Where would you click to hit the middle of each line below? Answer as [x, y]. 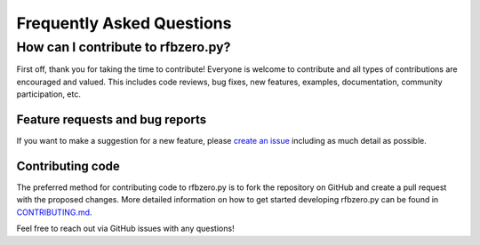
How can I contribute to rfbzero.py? [124, 47]
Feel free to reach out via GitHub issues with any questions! [125, 229]
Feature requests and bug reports [112, 119]
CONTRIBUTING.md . [54, 212]
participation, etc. [49, 94]
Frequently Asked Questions [124, 23]
